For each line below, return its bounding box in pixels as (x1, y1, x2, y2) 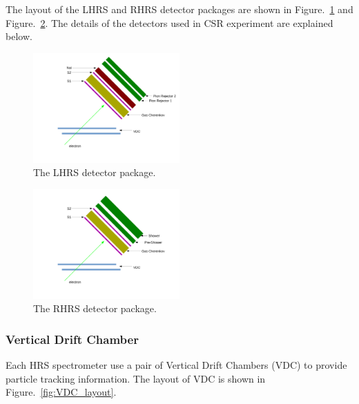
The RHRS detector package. (33, 301, 157, 316)
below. (6, 29, 32, 44)
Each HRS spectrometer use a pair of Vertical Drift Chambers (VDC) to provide (6, 357, 347, 372)
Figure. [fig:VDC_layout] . (6, 385, 117, 399)
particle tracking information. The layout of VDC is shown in (6, 371, 266, 385)
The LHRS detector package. (33, 165, 156, 180)
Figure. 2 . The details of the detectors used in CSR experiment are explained (6, 15, 333, 30)
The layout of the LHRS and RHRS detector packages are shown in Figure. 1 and (6, 2, 353, 16)
